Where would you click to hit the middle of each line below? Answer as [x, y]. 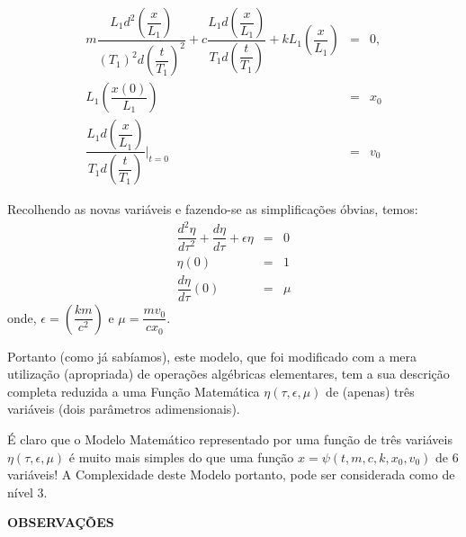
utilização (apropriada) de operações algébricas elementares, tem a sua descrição [229, 374]
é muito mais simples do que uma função [181, 456]
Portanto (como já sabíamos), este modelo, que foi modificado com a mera [212, 356]
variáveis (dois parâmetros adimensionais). [124, 409]
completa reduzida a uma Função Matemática [134, 391]
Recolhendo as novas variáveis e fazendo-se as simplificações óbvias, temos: [213, 209]
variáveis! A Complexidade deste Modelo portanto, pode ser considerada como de [231, 474]
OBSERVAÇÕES [61, 522]
